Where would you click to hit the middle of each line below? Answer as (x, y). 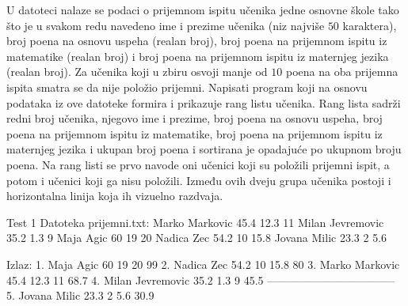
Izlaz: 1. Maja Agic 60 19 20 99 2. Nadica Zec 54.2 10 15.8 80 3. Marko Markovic (203, 264)
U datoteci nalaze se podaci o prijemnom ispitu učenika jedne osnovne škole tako (203, 9)
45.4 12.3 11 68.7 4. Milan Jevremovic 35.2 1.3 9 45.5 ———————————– (201, 280)
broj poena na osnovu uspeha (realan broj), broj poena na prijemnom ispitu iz (197, 41)
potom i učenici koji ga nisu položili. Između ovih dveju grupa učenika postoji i (199, 180)
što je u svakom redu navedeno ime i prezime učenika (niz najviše (166, 25)
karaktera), (370, 25)
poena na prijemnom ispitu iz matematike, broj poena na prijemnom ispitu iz (194, 133)
